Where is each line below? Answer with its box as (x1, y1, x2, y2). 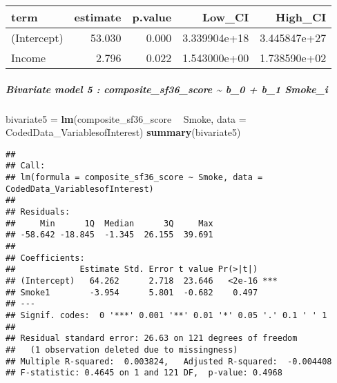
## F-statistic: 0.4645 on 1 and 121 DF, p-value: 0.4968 (6, 368, 282, 378)
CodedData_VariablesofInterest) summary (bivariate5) (6, 125, 241, 139)
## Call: (6, 161, 46, 171)
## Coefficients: (6, 253, 85, 263)
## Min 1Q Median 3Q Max (6, 218, 213, 228)
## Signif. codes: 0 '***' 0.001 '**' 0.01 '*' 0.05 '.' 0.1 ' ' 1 (6, 310, 327, 320)
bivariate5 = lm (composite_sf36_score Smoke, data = (6, 111, 247, 126)
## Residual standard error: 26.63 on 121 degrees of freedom (6, 333, 298, 344)
